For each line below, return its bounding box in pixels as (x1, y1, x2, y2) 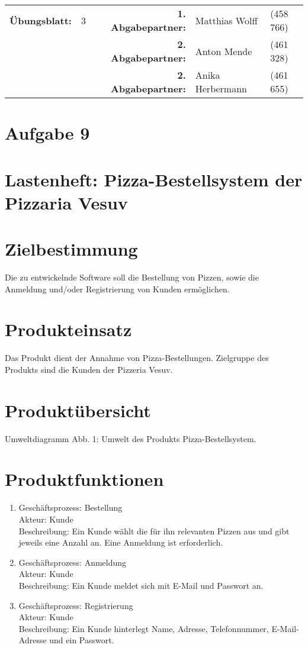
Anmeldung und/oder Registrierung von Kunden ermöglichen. (5, 282, 230, 295)
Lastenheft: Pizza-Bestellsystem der (5, 167, 303, 191)
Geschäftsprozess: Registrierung (18, 599, 133, 611)
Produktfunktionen (5, 467, 164, 491)
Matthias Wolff (195, 13, 258, 27)
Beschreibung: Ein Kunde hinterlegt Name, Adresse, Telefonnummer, (18, 622, 269, 634)
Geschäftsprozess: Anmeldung (18, 556, 127, 568)
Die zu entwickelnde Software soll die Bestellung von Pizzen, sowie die (5, 271, 259, 283)
